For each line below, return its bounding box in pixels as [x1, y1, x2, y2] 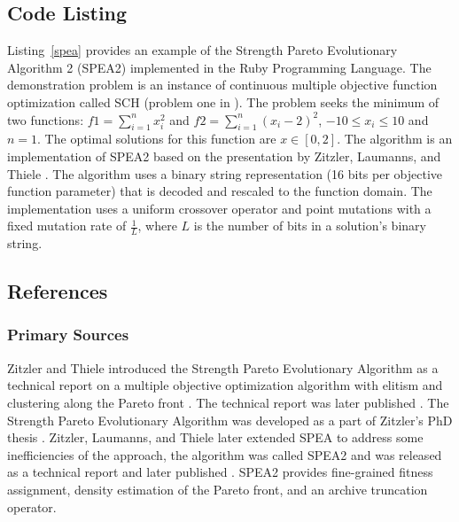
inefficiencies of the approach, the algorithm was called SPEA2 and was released [7, 445, 442, 464]
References [7, 277, 108, 305]
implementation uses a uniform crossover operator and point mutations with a [7, 199, 432, 217]
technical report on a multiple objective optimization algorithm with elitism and [7, 376, 443, 394]
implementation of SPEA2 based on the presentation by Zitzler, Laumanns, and [7, 146, 441, 165]
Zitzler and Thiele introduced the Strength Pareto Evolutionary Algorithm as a [7, 358, 439, 377]
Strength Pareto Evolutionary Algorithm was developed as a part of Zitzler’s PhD [7, 410, 453, 429]
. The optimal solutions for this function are [37, 129, 276, 148]
